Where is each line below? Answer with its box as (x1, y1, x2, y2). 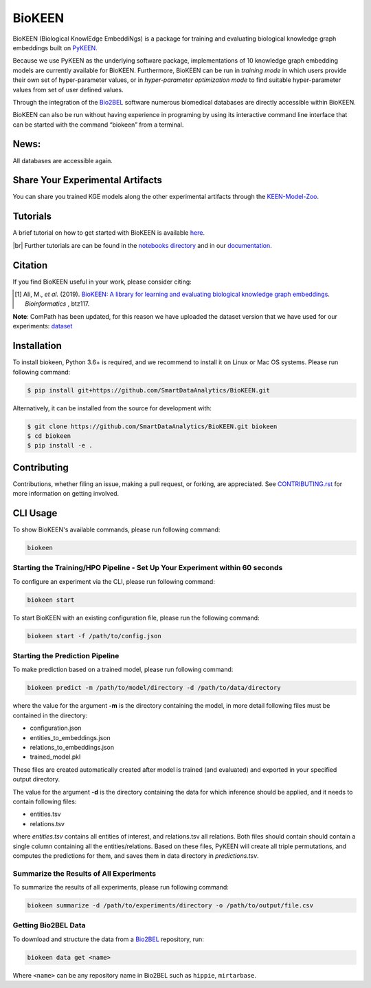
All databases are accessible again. (12, 156, 113, 165)
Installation (12, 340, 62, 352)
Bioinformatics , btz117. (25, 299, 90, 308)
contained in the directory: (12, 711, 88, 719)
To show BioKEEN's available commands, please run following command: (12, 525, 221, 534)
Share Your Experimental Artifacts (12, 174, 163, 186)
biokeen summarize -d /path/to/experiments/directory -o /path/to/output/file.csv (27, 902, 314, 910)
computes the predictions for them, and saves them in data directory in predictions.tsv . (12, 851, 259, 860)
